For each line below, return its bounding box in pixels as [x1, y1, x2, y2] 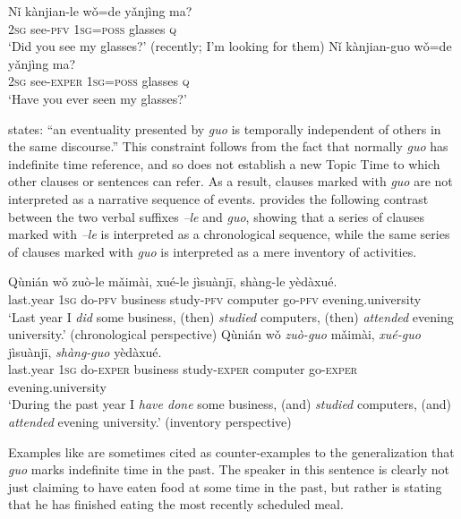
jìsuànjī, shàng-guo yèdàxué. [8, 342, 162, 361]
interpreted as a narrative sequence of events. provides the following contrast [8, 189, 429, 208]
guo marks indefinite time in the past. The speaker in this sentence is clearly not [8, 460, 449, 479]
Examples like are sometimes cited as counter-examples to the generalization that [8, 442, 455, 461]
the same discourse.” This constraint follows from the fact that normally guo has [8, 137, 448, 156]
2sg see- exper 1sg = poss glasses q [8, 72, 190, 90]
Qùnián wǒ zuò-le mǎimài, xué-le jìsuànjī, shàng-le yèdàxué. [8, 272, 337, 291]
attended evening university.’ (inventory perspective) [8, 413, 292, 431]
